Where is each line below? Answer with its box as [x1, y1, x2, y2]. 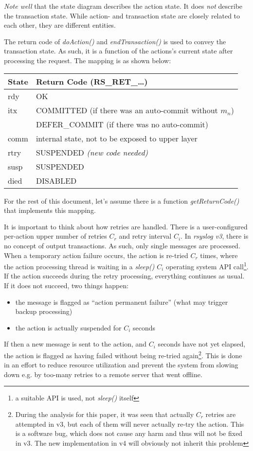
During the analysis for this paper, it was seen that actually [15, 409, 194, 419]
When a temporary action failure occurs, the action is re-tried [4, 250, 188, 260]
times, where [200, 250, 238, 260]
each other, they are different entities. [4, 20, 116, 30]
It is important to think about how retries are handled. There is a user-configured [4, 221, 248, 231]
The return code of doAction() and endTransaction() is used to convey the [4, 36, 226, 46]
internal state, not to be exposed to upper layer [36, 132, 198, 144]
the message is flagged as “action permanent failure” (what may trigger [15, 296, 228, 307]
